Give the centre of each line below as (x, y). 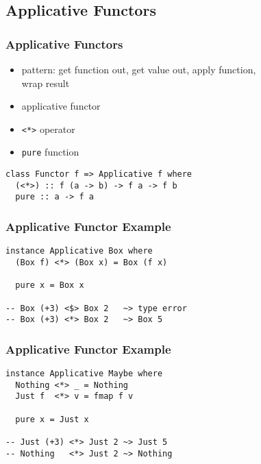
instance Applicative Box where (79, 251)
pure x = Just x (52, 419)
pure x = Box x (50, 285)
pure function (50, 152)
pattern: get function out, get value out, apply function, (139, 69)
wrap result (46, 83)
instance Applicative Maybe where (84, 374)
